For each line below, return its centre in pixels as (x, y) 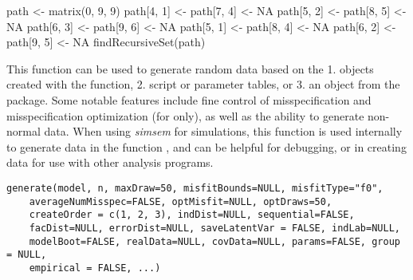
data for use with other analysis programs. (110, 162)
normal (24, 131)
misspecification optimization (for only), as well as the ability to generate (185, 115)
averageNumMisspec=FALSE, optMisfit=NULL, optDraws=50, (181, 201)
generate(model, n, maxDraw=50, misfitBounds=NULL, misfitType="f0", (195, 188)
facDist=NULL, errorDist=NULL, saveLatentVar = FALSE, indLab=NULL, (214, 228)
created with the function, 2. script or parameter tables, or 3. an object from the (203, 84)
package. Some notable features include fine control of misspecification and (189, 99)
